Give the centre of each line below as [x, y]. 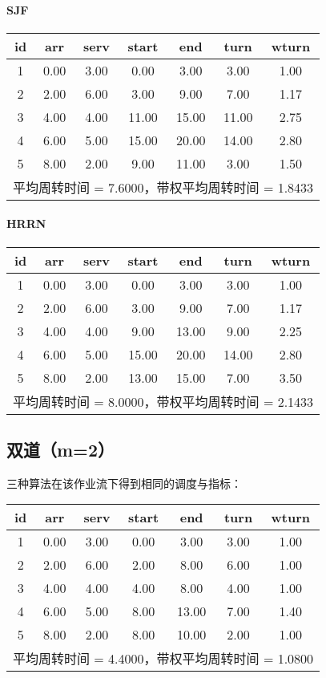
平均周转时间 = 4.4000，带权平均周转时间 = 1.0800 [163, 659]
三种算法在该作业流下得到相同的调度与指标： [124, 483]
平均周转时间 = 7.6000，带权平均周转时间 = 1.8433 [163, 187]
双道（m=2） [60, 449]
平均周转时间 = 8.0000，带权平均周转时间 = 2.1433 [163, 401]
